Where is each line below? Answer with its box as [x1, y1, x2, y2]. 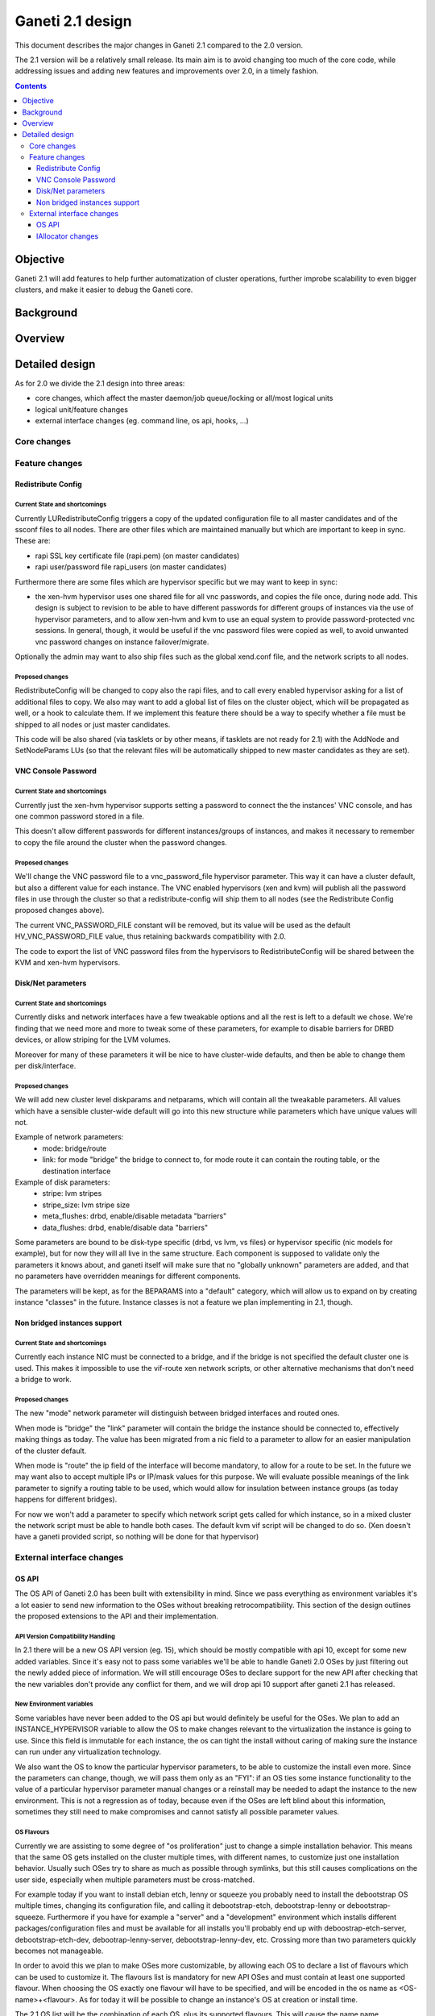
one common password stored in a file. [14, 811, 145, 822]
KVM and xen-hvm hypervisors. [14, 957, 121, 967]
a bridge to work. [14, 1375, 72, 1385]
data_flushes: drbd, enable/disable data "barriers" [42, 1223, 209, 1232]
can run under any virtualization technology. [14, 1747, 161, 1757]
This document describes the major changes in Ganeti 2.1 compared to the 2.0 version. [14, 40, 304, 50]
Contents [14, 81, 48, 90]
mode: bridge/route [42, 1143, 107, 1153]
